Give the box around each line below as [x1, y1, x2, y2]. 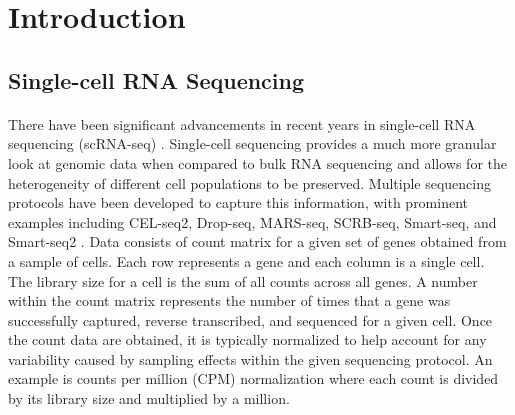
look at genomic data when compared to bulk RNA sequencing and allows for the [8, 152, 507, 173]
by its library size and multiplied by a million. [8, 388, 290, 409]
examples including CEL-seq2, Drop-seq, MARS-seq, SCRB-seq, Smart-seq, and [8, 211, 497, 232]
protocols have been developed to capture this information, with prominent [8, 192, 469, 213]
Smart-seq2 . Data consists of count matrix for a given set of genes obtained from [8, 231, 507, 252]
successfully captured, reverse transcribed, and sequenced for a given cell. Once [8, 309, 493, 330]
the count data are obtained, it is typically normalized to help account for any [8, 329, 487, 350]
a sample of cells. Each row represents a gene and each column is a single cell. [8, 250, 485, 271]
